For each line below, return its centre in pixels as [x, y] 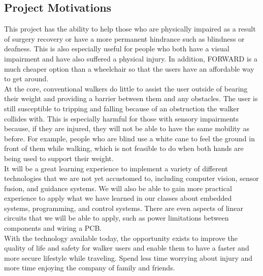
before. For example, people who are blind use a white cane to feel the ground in [129, 138]
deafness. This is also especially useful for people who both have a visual [117, 49]
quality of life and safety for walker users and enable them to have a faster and [127, 248]
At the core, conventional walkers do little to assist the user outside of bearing [126, 88]
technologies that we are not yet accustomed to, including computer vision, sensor [131, 178]
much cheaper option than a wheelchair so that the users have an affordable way [129, 68]
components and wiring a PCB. [53, 228]
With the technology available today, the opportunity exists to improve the [121, 238]
